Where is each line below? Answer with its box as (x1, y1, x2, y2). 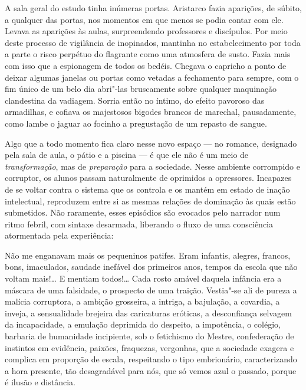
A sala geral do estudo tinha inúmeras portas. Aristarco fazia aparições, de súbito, (5, 2, 302, 14)
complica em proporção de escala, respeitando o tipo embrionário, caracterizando (5, 353, 297, 365)
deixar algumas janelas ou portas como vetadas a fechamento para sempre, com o (5, 71, 299, 83)
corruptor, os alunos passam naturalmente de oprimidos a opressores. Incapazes (5, 171, 292, 184)
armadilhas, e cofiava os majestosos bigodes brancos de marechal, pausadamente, (5, 105, 297, 118)
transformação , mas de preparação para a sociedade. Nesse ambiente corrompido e (5, 160, 300, 172)
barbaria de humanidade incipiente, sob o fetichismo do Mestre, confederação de (5, 330, 294, 342)
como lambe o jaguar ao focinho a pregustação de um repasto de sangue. (5, 117, 267, 129)
